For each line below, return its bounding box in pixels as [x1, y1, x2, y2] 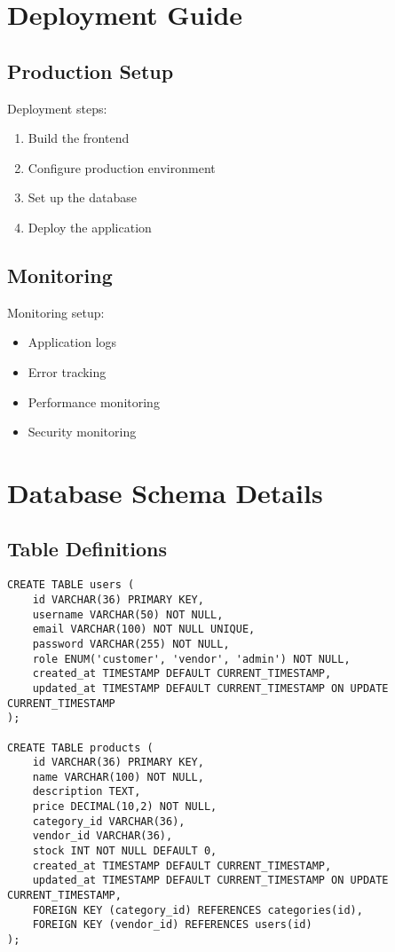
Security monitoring [28, 422, 137, 441]
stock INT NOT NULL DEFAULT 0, [32, 845, 217, 858]
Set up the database [28, 188, 137, 207]
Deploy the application [28, 217, 152, 236]
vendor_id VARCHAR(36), [32, 830, 173, 843]
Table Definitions [7, 535, 167, 563]
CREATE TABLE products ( [7, 741, 154, 754]
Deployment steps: [7, 98, 107, 117]
